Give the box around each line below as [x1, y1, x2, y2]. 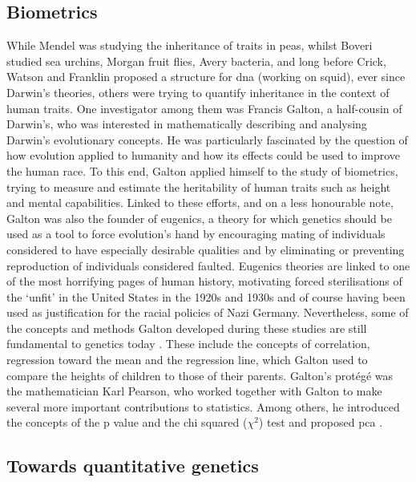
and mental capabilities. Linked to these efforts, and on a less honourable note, [6, 194, 394, 211]
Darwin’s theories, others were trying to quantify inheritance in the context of [6, 83, 390, 100]
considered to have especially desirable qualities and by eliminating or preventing [6, 241, 405, 257]
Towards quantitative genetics [6, 453, 259, 478]
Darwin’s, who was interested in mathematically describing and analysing [6, 115, 367, 132]
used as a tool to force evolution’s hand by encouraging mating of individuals [6, 225, 386, 242]
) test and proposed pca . [258, 414, 383, 431]
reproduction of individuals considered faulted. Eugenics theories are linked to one [6, 257, 410, 273]
